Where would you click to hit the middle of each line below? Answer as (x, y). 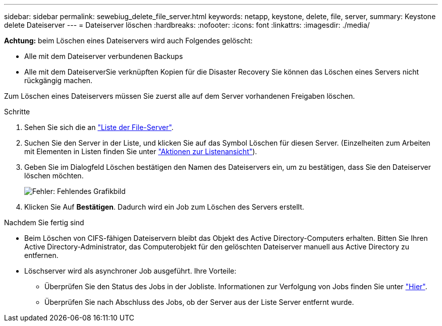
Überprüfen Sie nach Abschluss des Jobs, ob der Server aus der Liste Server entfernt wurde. (199, 302)
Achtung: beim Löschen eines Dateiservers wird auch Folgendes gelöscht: (128, 41)
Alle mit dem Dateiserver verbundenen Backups (104, 56)
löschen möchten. (54, 176)
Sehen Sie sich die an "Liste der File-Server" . (99, 127)
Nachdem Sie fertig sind (44, 222)
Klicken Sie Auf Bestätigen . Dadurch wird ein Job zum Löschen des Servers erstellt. (164, 207)
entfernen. (41, 255)
